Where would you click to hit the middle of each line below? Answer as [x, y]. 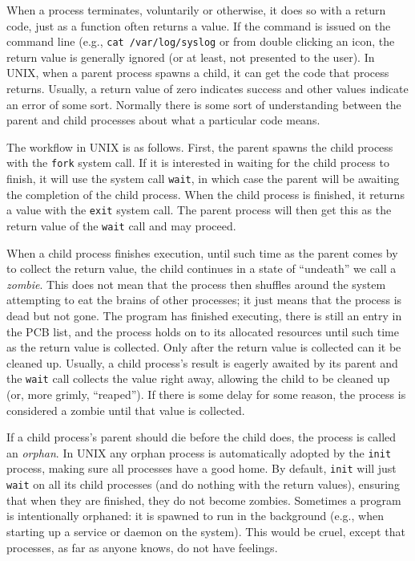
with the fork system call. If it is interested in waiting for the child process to [198, 163]
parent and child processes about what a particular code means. [163, 120]
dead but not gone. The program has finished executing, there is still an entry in [204, 315]
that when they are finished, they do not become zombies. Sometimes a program [204, 500]
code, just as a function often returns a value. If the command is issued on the [199, 25]
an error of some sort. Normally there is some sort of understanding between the [204, 104]
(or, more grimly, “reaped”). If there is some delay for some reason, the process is [206, 394]
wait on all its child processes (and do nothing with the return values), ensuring [203, 484]
